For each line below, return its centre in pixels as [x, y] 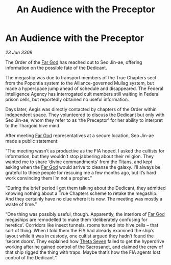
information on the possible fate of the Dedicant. [56, 68]
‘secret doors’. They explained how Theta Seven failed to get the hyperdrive [85, 241]
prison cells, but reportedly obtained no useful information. [67, 99]
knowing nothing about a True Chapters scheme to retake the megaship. [81, 193]
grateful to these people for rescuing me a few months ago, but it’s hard [81, 172]
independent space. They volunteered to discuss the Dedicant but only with [85, 115]
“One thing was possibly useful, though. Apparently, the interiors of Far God [85, 214]
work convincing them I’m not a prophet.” [49, 178]
